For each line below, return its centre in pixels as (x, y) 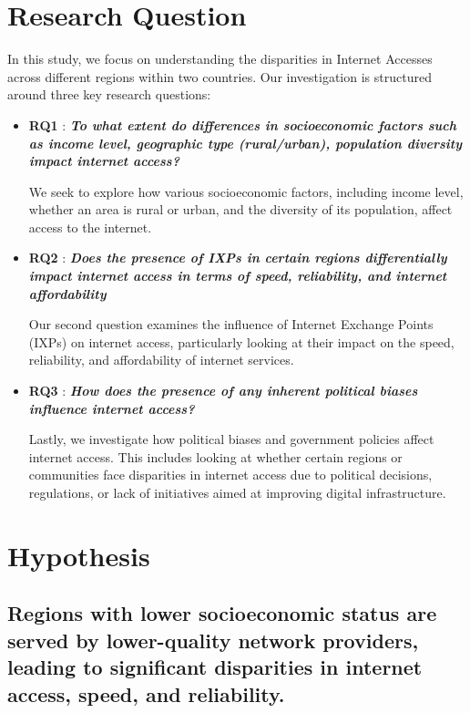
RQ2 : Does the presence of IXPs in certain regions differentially (238, 258)
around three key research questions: (109, 94)
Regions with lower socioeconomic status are (222, 613)
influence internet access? (112, 408)
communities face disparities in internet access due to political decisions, (230, 475)
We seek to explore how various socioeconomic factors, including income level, (246, 191)
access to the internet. (90, 227)
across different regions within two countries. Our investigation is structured (220, 76)
